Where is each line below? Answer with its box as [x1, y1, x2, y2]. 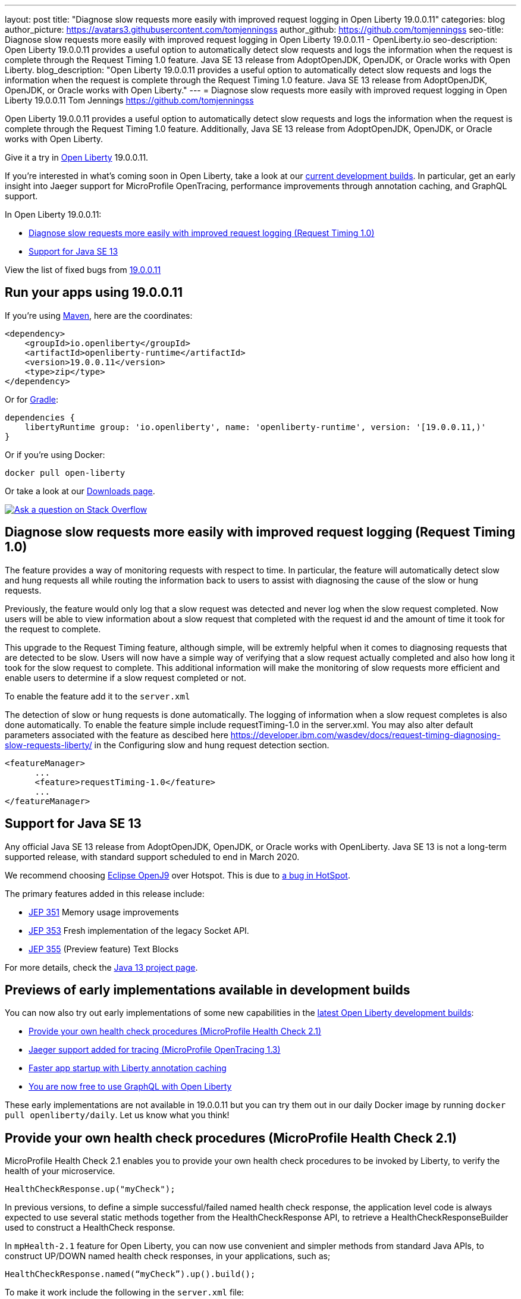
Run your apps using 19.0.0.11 [5, 285, 183, 300]
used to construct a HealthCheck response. [5, 1222, 175, 1233]
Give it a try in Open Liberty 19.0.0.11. [5, 152, 149, 162]
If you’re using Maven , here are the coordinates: [5, 310, 193, 321]
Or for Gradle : [5, 394, 59, 404]
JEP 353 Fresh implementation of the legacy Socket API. [29, 925, 249, 936]
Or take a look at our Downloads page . [5, 485, 155, 496]
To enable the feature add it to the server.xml [5, 691, 190, 701]
